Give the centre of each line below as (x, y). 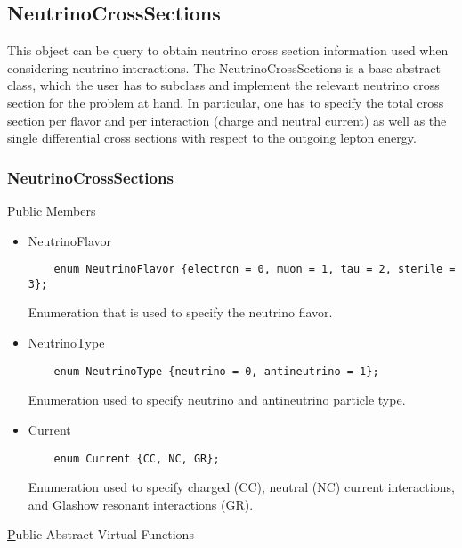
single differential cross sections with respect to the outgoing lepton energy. (212, 138)
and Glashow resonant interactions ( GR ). (141, 504)
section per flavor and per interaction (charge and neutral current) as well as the (227, 120)
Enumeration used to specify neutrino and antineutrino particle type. (217, 400)
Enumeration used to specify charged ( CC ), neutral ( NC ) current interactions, (241, 487)
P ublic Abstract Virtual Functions (101, 534)
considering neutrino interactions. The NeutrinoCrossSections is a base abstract (224, 67)
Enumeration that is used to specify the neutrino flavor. (180, 312)
